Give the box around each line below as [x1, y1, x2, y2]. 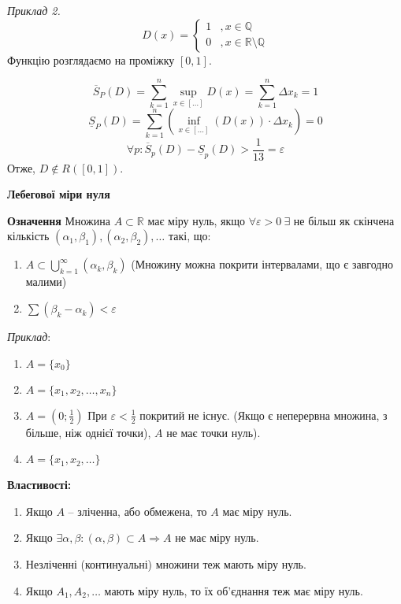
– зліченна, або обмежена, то [68, 502, 207, 519]
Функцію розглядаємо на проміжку [7, 51, 175, 68]
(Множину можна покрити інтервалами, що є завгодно [131, 256, 393, 272]
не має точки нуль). [166, 424, 261, 440]
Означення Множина [7, 212, 110, 228]
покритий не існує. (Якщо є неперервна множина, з [139, 406, 388, 423]
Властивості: [7, 476, 72, 493]
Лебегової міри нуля [7, 186, 110, 202]
